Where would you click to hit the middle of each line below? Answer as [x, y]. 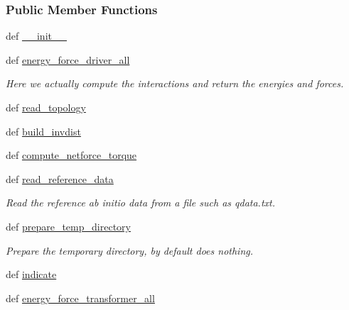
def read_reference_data [60, 178]
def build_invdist [43, 131]
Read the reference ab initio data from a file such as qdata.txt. [141, 203]
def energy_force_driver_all [68, 59]
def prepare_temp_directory [68, 226]
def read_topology [46, 107]
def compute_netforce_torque [71, 155]
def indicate [31, 274]
